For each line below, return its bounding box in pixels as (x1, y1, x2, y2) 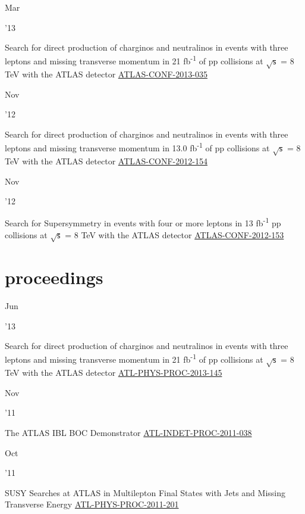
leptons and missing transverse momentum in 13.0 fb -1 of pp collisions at (5, 140, 270, 154)
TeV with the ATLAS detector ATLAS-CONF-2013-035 (5, 68, 207, 80)
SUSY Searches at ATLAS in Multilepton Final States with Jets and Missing (5, 486, 285, 499)
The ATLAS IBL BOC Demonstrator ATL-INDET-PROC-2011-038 (5, 426, 252, 438)
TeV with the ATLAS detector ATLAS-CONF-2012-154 (5, 155, 207, 167)
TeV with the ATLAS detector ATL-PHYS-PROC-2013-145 (5, 366, 222, 379)
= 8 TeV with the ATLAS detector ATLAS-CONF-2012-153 (65, 229, 284, 241)
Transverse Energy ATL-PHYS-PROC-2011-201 (5, 498, 179, 510)
